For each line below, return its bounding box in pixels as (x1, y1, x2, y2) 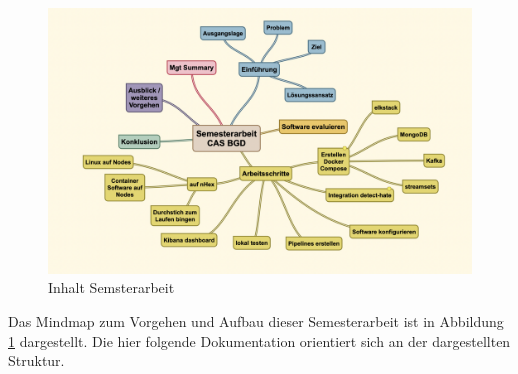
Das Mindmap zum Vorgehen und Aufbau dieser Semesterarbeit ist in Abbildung (8, 311, 504, 332)
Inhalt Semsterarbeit (48, 277, 175, 298)
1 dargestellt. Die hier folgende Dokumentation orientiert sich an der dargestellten (8, 330, 511, 351)
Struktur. (8, 350, 65, 371)
